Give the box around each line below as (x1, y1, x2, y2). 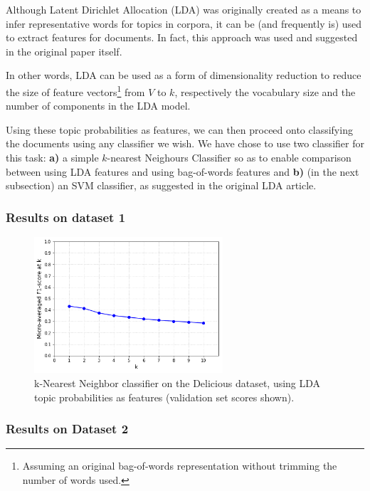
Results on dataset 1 (6, 208, 126, 226)
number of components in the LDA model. (6, 98, 191, 113)
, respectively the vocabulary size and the (174, 84, 356, 99)
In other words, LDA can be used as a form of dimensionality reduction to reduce (6, 68, 361, 83)
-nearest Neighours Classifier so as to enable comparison (107, 150, 351, 164)
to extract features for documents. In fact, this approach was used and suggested (6, 30, 358, 45)
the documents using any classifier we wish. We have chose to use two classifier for (6, 136, 364, 151)
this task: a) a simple (6, 150, 99, 164)
